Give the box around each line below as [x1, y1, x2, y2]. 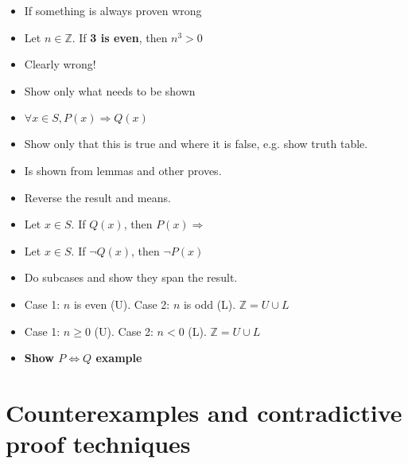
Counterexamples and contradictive [6, 396, 402, 428]
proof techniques [6, 427, 191, 460]
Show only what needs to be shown [24, 82, 196, 99]
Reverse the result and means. [24, 189, 171, 205]
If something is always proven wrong [24, 2, 202, 18]
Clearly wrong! [24, 56, 96, 72]
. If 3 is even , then [72, 29, 168, 45]
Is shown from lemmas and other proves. [24, 162, 222, 178]
